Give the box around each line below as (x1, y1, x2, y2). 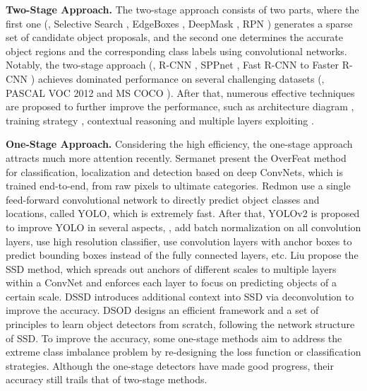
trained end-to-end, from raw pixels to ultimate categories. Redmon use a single (6, 178, 351, 193)
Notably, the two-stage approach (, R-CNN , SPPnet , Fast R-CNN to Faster (6, 57, 339, 72)
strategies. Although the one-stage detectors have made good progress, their (6, 358, 334, 373)
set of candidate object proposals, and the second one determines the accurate (6, 30, 344, 45)
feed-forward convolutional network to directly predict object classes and (6, 192, 320, 206)
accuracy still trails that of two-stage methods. (6, 372, 207, 387)
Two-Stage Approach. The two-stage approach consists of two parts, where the (6, 2, 359, 16)
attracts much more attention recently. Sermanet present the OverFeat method (6, 150, 347, 165)
